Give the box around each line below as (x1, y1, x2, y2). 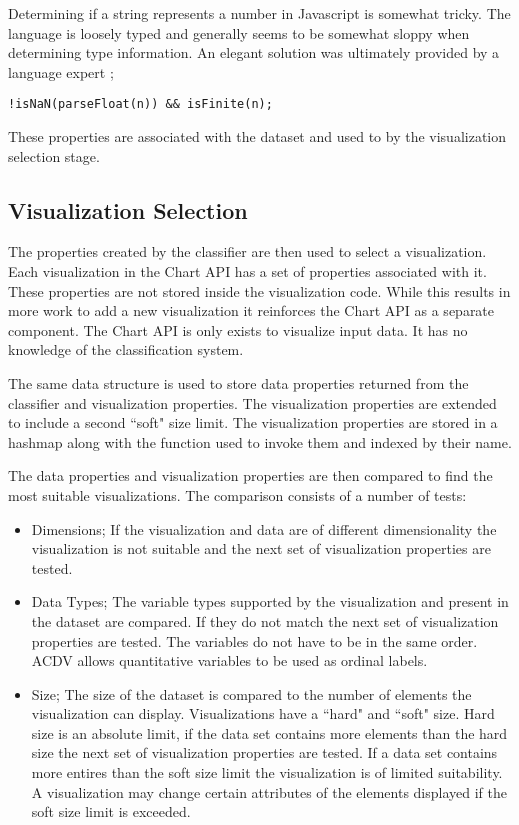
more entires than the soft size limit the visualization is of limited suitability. (31, 762, 503, 783)
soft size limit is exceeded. (31, 801, 191, 822)
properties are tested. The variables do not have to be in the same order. (31, 630, 478, 651)
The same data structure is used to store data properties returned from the (8, 372, 469, 393)
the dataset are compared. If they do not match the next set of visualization (31, 610, 499, 631)
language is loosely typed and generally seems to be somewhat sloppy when (8, 22, 470, 43)
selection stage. (8, 145, 100, 166)
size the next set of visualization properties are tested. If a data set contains (31, 742, 498, 763)
